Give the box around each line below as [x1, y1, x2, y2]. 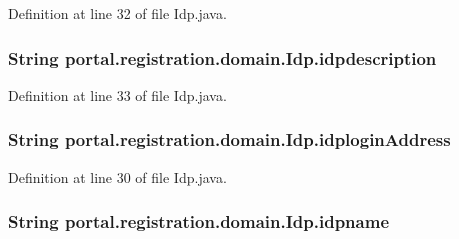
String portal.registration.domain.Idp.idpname [8, 209, 390, 234]
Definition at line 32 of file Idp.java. [8, 3, 227, 23]
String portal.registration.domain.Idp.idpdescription [8, 45, 437, 70]
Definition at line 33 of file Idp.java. [8, 84, 227, 105]
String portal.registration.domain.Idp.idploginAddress [8, 127, 451, 152]
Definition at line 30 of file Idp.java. [8, 166, 227, 187]
